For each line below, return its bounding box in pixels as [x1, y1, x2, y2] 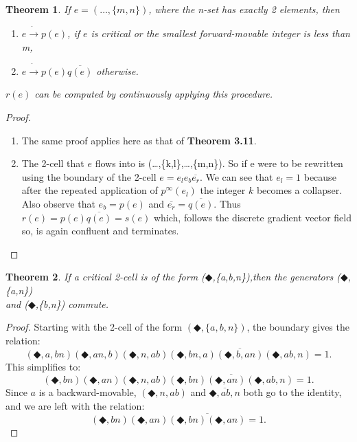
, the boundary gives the [246, 320, 349, 334]
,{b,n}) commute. [35, 296, 109, 311]
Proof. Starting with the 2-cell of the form [5, 320, 183, 334]
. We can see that [199, 169, 273, 184]
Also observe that [21, 197, 95, 211]
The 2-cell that [21, 156, 84, 170]
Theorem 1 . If [5, 2, 71, 16]
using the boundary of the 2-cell [21, 169, 157, 184]
